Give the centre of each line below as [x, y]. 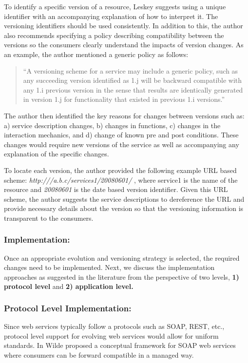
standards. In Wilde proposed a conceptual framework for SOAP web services [120, 345]
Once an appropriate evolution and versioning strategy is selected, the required [122, 258]
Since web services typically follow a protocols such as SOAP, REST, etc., [114, 326]
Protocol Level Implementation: [68, 308]
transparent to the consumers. [49, 218]
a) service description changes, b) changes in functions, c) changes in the [112, 125]
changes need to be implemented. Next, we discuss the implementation [109, 267]
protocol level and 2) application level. [69, 286]
